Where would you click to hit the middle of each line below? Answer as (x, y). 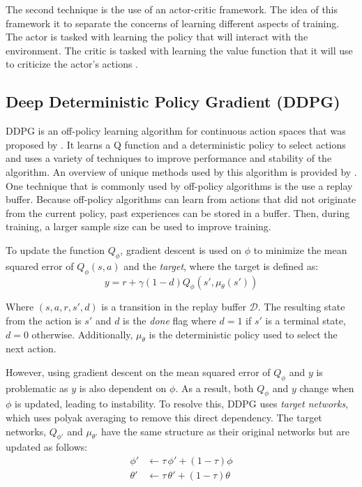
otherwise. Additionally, (82, 334)
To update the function (55, 249)
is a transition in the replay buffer (174, 307)
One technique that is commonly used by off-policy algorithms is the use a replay (179, 185)
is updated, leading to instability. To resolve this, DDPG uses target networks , (182, 404)
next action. (31, 349)
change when (327, 388)
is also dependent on (123, 388)
